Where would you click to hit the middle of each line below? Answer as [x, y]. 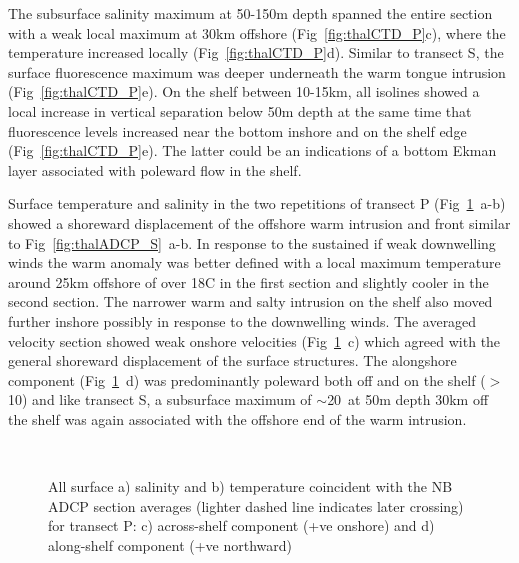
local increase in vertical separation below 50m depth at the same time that [240, 110]
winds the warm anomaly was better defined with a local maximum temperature [254, 262]
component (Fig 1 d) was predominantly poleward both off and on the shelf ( [247, 379]
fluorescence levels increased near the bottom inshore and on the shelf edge [237, 130]
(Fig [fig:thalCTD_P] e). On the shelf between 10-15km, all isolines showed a [244, 91]
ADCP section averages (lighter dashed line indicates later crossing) [256, 505]
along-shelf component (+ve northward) [170, 544]
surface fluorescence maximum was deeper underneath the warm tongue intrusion [257, 71]
